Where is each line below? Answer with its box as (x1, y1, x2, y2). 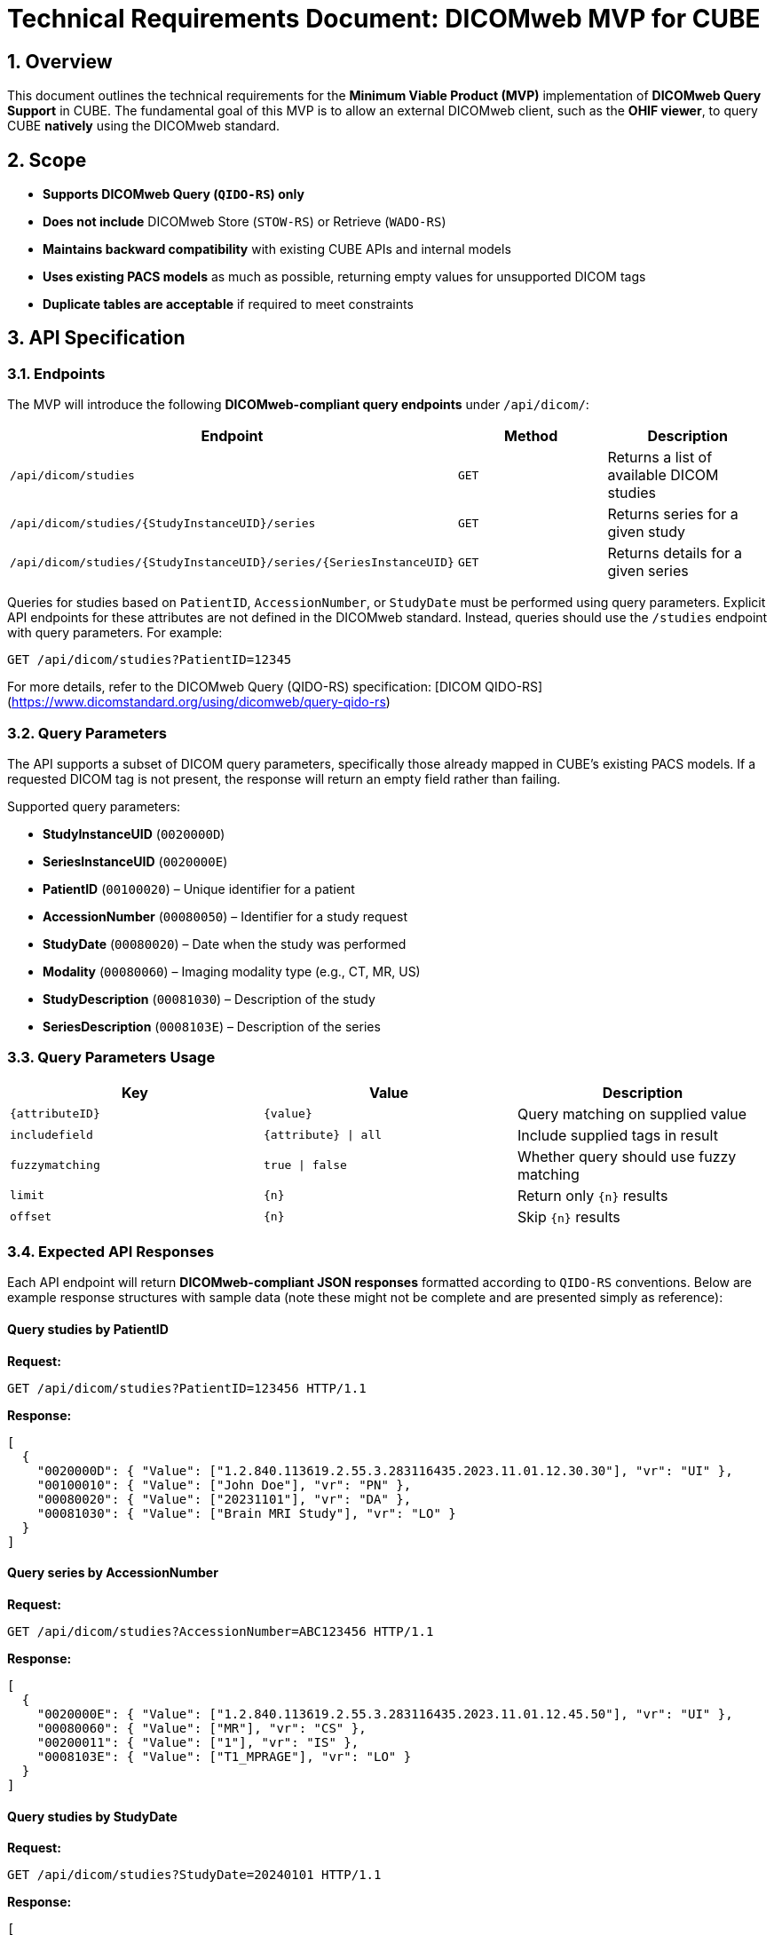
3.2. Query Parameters (7, 723, 168, 742)
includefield (10, 1128, 93, 1142)
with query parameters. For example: (7, 625, 223, 641)
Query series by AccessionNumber (7, 1565, 218, 1581)
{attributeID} (10, 1107, 100, 1121)
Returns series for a (607, 505, 738, 524)
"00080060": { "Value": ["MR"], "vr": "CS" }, (36, 1720, 367, 1735)
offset (10, 1210, 51, 1224)
